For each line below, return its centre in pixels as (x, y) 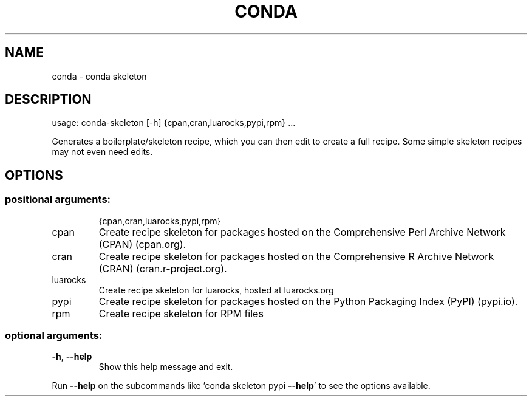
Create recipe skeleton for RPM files (181, 313)
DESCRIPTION (48, 100)
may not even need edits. (102, 152)
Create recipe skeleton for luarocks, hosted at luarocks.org (216, 290)
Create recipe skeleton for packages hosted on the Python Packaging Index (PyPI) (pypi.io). (308, 301)
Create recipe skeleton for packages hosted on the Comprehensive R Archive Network (296, 256)
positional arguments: (58, 200)
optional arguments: (54, 336)
